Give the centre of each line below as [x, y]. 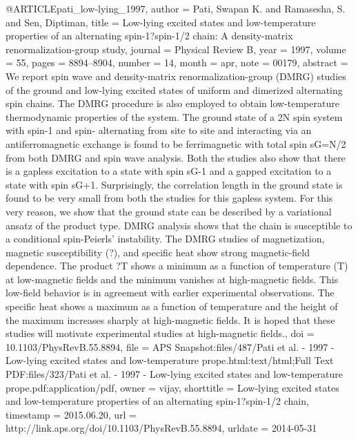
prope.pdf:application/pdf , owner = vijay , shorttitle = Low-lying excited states [172, 387]
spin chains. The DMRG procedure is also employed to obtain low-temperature [172, 103]
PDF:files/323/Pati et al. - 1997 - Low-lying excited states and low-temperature [174, 374]
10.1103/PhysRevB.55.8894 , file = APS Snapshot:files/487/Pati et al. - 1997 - [170, 346]
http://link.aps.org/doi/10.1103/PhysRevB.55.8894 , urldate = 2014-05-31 [161, 428]
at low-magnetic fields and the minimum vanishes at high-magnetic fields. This [172, 279]
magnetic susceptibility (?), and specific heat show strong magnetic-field [158, 252]
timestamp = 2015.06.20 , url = [71, 414]
